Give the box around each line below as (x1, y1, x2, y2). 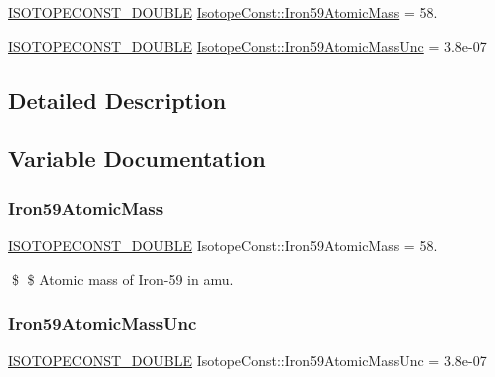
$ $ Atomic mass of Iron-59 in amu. (11, 268, 234, 289)
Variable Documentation (8, 143, 266, 174)
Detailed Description (8, 84, 227, 115)
